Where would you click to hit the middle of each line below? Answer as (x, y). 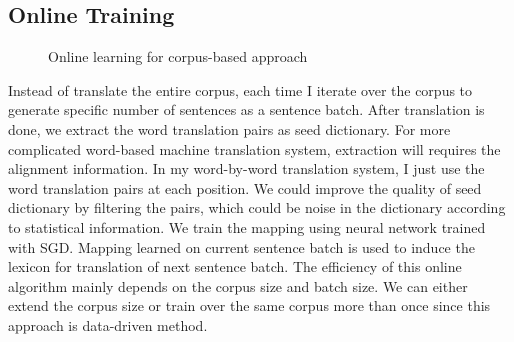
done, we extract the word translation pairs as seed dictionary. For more (229, 128)
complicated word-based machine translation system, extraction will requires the (254, 148)
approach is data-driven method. (108, 324)
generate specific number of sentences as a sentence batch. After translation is (246, 109)
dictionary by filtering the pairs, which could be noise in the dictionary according (257, 207)
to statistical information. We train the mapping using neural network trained (247, 226)
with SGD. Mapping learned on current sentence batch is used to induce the (241, 246)
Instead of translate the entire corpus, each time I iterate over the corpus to (240, 89)
